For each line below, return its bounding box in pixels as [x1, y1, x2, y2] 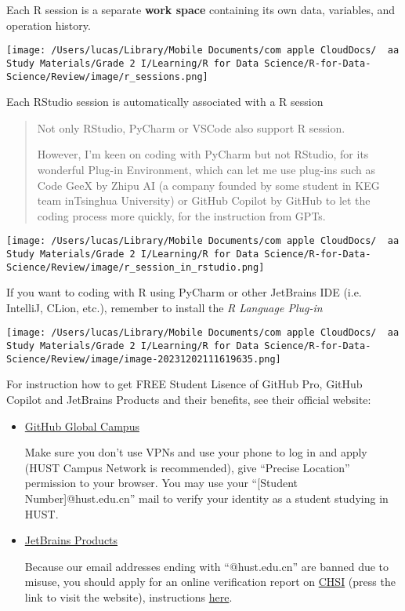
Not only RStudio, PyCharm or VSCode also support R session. [37, 119, 345, 136]
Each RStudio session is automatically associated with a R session [6, 93, 324, 110]
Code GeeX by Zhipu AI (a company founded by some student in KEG [37, 176, 380, 193]
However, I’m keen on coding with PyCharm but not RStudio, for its [37, 146, 369, 162]
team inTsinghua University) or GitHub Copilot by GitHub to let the [37, 192, 371, 209]
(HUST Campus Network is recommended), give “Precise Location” [24, 459, 350, 475]
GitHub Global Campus [24, 417, 139, 434]
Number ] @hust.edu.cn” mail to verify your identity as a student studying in [24, 490, 389, 506]
